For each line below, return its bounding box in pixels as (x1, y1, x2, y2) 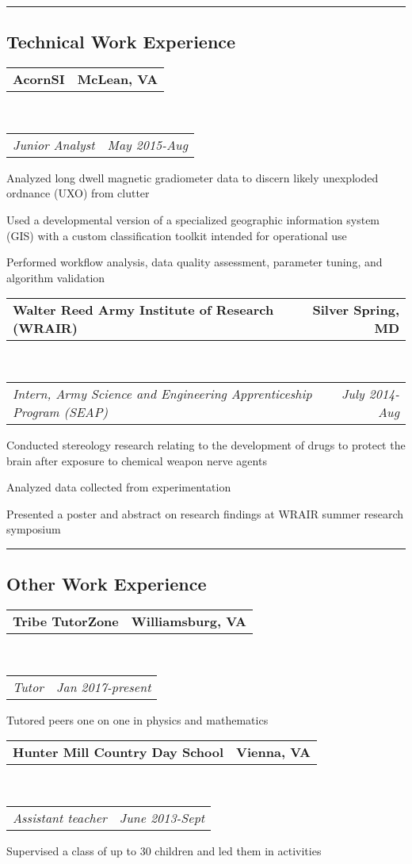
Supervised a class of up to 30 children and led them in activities (6, 842, 322, 858)
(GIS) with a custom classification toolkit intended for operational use (6, 227, 347, 243)
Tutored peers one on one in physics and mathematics (6, 711, 269, 728)
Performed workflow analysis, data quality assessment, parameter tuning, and (6, 254, 383, 270)
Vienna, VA (236, 743, 311, 762)
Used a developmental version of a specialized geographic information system (6, 211, 380, 227)
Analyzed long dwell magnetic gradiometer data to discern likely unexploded (6, 169, 379, 185)
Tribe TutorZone (13, 612, 119, 631)
